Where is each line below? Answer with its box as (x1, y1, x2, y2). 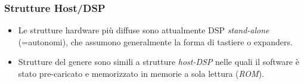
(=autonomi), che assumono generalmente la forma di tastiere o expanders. (18, 35, 293, 48)
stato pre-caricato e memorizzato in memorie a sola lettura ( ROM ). (18, 67, 265, 79)
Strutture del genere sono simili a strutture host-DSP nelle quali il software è (18, 55, 299, 68)
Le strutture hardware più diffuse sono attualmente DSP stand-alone (18, 24, 269, 36)
